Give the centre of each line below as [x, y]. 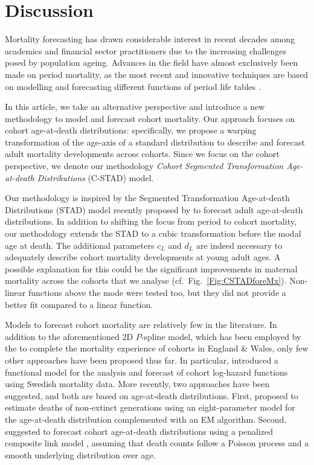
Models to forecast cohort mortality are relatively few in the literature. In [141, 325]
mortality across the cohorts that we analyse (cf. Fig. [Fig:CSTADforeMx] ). [146, 281]
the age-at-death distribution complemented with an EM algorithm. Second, [146, 419]
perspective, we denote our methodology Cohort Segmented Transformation [144, 166]
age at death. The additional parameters [80, 245]
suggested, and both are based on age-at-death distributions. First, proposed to [152, 395]
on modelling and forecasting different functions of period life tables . [133, 86]
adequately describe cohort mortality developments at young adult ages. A [143, 257]
